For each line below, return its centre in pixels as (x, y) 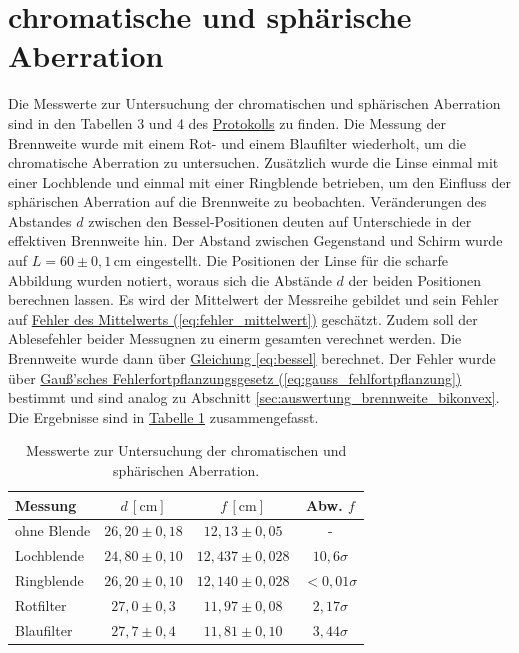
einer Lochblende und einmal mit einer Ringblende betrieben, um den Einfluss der (259, 181)
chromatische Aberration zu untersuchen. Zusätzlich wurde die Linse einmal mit (253, 162)
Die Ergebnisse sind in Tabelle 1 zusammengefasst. (163, 416)
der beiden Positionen (415, 279)
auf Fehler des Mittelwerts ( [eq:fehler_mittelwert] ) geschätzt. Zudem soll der (243, 318)
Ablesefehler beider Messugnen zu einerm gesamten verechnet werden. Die (235, 338)
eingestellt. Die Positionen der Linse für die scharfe (292, 260)
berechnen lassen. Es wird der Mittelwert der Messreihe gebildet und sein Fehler (253, 299)
